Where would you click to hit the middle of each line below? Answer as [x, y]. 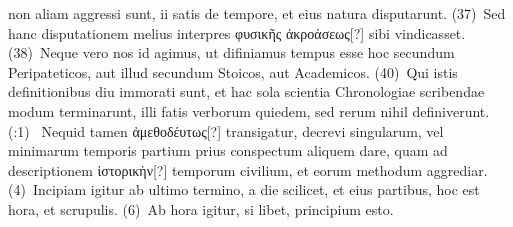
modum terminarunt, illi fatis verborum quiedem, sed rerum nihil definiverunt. [249, 110]
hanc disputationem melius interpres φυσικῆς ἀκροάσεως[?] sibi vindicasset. [237, 32]
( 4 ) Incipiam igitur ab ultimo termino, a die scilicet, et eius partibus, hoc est [244, 189]
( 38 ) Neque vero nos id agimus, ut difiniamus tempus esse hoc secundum [231, 52]
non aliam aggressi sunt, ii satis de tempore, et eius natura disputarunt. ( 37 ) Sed [257, 13]
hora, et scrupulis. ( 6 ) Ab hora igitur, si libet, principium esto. [201, 208]
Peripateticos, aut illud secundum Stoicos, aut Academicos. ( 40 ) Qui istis [233, 71]
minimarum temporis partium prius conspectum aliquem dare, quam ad [228, 150]
